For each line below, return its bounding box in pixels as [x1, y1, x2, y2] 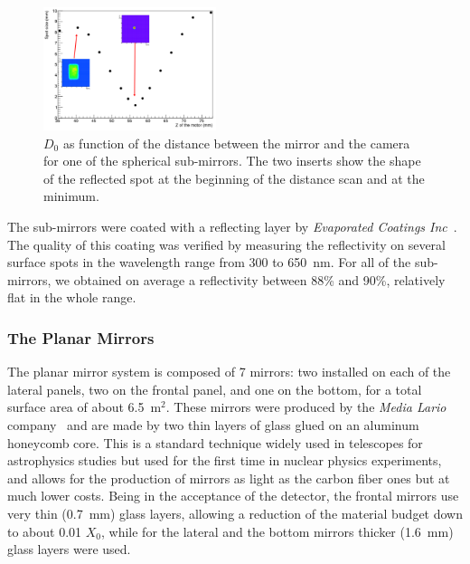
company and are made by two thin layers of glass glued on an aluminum [7, 415, 419, 434]
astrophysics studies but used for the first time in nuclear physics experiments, [7, 451, 442, 470]
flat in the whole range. [7, 288, 136, 307]
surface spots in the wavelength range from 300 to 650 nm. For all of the [7, 253, 411, 272]
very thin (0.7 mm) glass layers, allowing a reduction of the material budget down [7, 503, 463, 522]
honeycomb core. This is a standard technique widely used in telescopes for [7, 433, 423, 452]
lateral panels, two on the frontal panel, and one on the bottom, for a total [7, 379, 422, 398]
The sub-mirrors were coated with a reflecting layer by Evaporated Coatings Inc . [7, 216, 457, 235]
